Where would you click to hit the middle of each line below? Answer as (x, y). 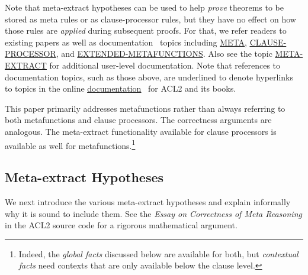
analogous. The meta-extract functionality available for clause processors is (141, 131)
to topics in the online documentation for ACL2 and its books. (121, 88)
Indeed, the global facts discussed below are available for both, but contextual (158, 253)
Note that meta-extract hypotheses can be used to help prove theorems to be (144, 7)
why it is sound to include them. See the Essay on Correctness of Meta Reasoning (153, 213)
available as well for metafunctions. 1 (70, 144)
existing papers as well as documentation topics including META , (126, 42)
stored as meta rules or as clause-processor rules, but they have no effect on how (150, 19)
